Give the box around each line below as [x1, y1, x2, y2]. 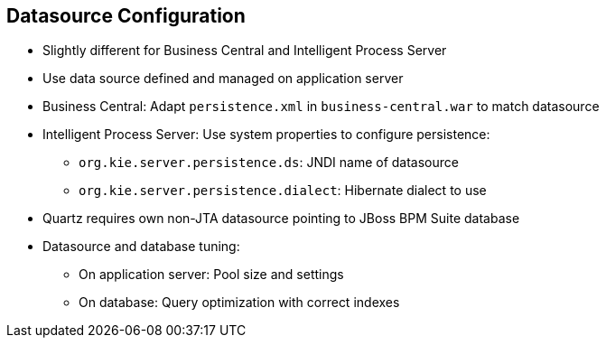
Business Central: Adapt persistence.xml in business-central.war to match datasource [42, 98, 600, 115]
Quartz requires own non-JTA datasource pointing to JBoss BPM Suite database [42, 210, 520, 227]
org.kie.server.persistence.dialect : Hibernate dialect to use [79, 182, 487, 199]
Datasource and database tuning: [42, 238, 240, 255]
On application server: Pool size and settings [79, 266, 344, 283]
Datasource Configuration [6, 5, 246, 27]
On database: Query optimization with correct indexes [79, 294, 400, 311]
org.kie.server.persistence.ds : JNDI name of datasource [79, 154, 459, 171]
